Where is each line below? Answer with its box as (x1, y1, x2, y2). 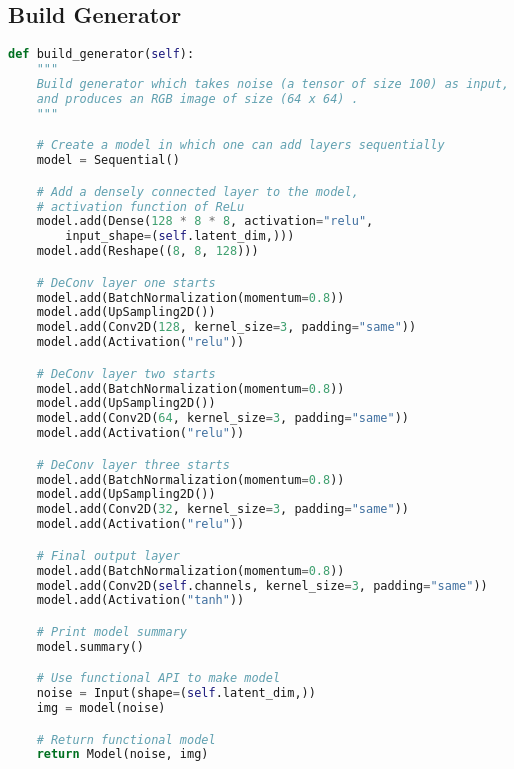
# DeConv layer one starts (36, 275, 216, 290)
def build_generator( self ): (8, 47, 195, 62)
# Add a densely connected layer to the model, (36, 184, 359, 199)
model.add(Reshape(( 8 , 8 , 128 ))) (36, 244, 259, 259)
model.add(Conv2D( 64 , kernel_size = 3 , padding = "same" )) (36, 411, 409, 426)
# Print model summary (36, 624, 187, 639)
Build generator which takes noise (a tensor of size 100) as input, (36, 76, 510, 91)
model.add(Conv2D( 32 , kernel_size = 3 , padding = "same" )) (36, 502, 409, 517)
